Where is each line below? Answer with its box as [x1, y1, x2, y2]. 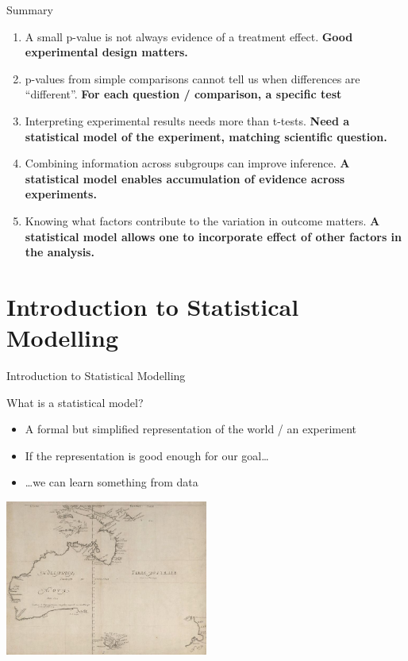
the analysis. [25, 244, 94, 260]
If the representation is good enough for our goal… [25, 447, 269, 463]
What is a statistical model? [6, 394, 144, 410]
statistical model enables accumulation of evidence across [25, 170, 345, 186]
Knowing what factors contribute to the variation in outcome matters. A [25, 212, 380, 229]
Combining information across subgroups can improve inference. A [25, 155, 350, 171]
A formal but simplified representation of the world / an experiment [25, 421, 357, 437]
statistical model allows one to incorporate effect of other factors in [25, 228, 402, 244]
